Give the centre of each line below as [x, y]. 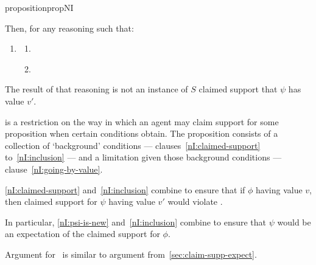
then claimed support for [51, 201]
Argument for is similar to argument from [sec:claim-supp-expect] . [131, 254]
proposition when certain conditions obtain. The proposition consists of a [142, 133]
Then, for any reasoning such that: [69, 28]
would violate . [195, 201]
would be [294, 222]
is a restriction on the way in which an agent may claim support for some [142, 121]
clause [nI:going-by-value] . [54, 169]
